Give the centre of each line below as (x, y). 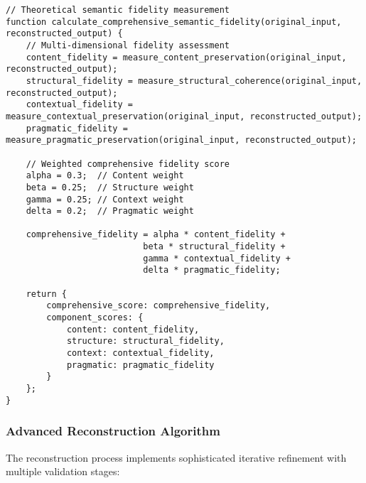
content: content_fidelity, (133, 329)
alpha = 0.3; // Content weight (105, 176)
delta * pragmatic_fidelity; (212, 270)
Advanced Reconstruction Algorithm (113, 431)
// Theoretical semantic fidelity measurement (118, 10)
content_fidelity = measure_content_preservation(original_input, (186, 57)
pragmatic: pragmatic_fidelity (140, 365)
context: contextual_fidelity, (140, 353)
